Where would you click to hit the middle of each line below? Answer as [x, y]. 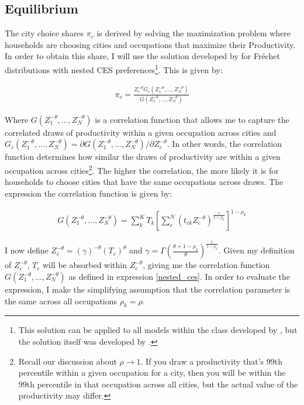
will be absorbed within [85, 265]
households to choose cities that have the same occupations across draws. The [144, 182]
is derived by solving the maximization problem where [194, 33]
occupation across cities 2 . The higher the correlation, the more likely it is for [142, 169]
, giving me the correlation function [206, 265]
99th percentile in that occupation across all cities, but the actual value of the [158, 384]
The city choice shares [44, 33]
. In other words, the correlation [224, 144]
